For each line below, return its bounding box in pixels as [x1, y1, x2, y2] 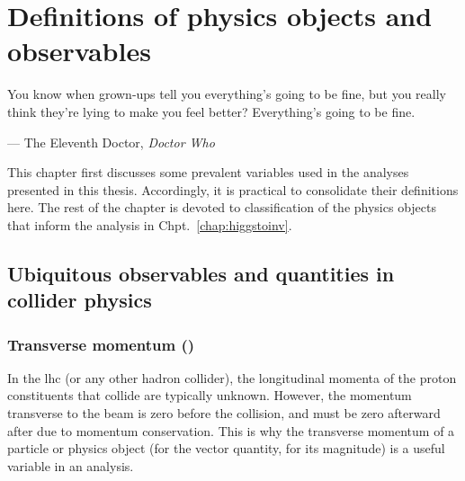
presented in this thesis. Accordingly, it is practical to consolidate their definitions [7, 180, 459, 199]
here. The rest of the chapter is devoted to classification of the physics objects [7, 198, 436, 217]
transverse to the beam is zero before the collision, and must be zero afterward [7, 404, 441, 423]
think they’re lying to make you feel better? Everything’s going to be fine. [7, 102, 416, 120]
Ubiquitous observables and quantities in [7, 259, 395, 287]
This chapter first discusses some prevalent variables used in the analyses [7, 163, 409, 182]
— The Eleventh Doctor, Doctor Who [7, 132, 215, 151]
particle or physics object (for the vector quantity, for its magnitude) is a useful [7, 439, 445, 458]
